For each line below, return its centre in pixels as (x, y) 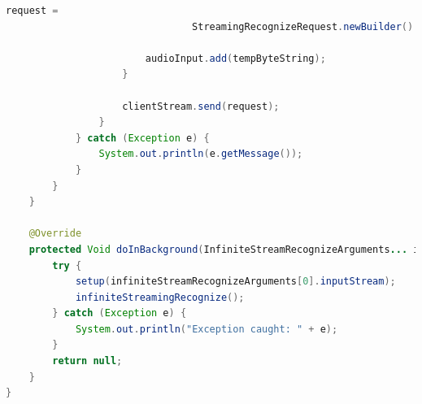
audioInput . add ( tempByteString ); (235, 58)
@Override (55, 234)
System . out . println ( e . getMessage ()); (201, 154)
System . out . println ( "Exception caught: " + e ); (207, 329)
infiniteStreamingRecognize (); (160, 297)
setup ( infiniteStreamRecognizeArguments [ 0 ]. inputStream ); (235, 282)
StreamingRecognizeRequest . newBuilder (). (306, 26)
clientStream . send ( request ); (201, 106)
